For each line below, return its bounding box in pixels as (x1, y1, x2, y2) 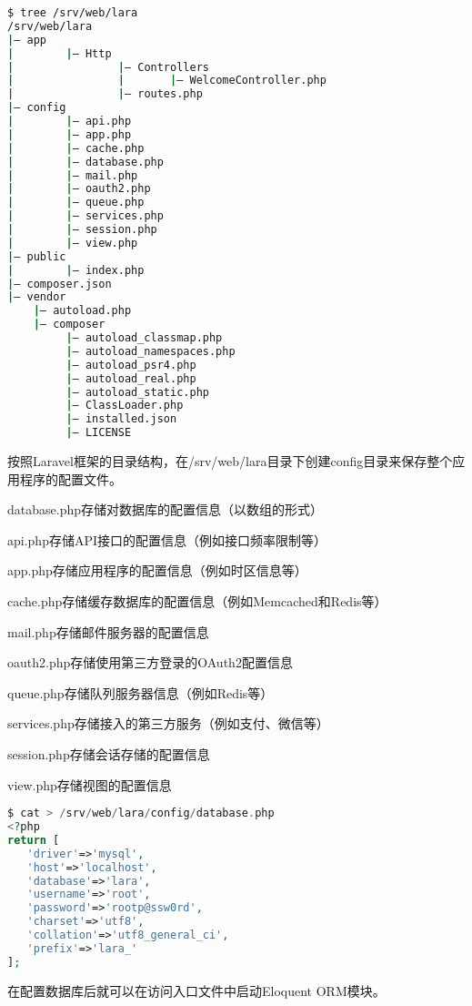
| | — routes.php (7, 87, 203, 101)
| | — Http (7, 46, 112, 60)
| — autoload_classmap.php (65, 331, 223, 344)
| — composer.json (7, 277, 112, 290)
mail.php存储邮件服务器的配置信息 (7, 622, 209, 641)
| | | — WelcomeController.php (7, 74, 326, 87)
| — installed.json (65, 412, 177, 426)
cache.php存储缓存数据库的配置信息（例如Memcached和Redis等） (7, 591, 387, 610)
